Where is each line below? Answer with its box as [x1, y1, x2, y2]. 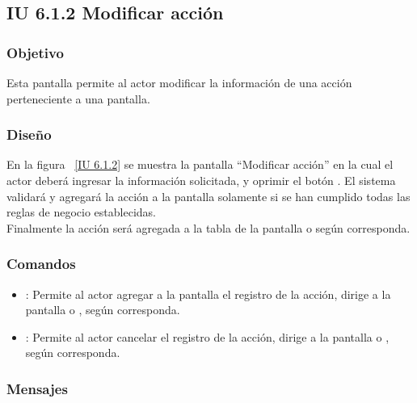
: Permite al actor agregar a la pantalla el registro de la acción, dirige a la [25, 285, 391, 302]
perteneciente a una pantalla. [6, 90, 150, 107]
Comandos [6, 254, 76, 274]
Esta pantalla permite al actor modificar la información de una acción [6, 74, 352, 90]
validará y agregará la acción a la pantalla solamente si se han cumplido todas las [6, 187, 411, 204]
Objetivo [6, 42, 64, 62]
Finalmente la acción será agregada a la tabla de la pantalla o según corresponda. [6, 219, 411, 236]
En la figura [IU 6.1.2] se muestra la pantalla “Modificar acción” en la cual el [6, 156, 394, 173]
